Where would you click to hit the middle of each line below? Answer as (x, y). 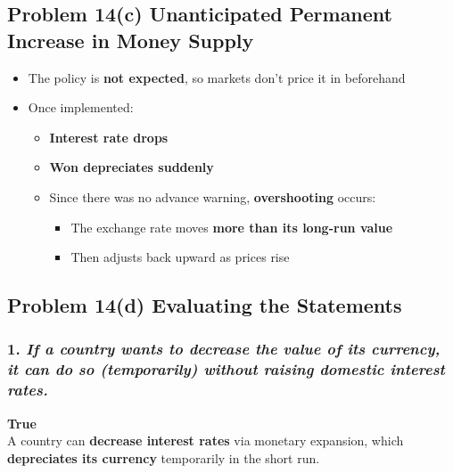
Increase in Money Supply (131, 40)
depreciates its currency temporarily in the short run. (164, 457)
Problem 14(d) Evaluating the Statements (205, 305)
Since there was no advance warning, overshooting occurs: (213, 196)
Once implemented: (81, 107)
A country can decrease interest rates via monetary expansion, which (206, 440)
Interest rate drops (109, 137)
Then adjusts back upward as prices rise (180, 257)
